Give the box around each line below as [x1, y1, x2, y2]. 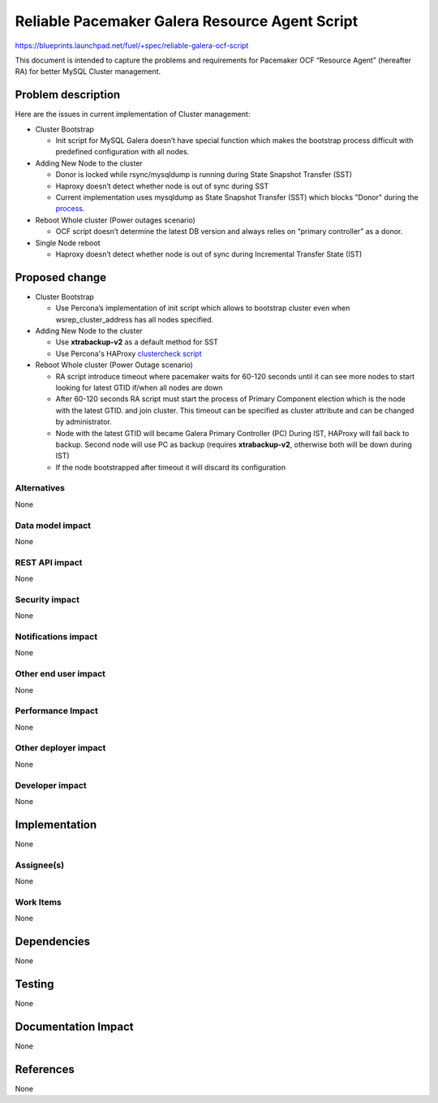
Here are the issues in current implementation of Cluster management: [15, 110, 251, 119]
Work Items [15, 896, 62, 907]
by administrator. [55, 417, 113, 426]
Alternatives [15, 482, 65, 494]
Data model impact [15, 520, 92, 531]
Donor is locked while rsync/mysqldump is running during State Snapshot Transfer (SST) [55, 170, 353, 180]
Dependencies [15, 934, 91, 948]
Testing [15, 977, 54, 991]
